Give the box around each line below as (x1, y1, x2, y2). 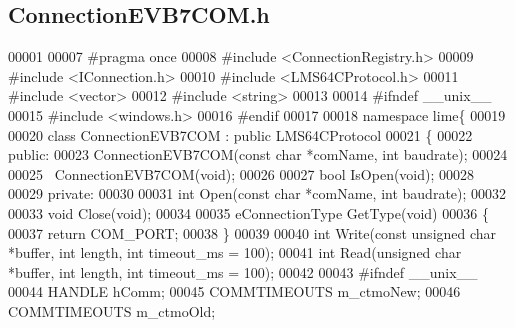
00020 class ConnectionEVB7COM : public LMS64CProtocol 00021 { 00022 (8, 124, 473, 145)
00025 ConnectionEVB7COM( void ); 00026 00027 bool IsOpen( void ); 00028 (8, 163, 475, 184)
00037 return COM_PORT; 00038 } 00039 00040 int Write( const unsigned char (8, 222, 497, 243)
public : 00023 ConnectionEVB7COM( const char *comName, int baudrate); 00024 (8, 144, 508, 165)
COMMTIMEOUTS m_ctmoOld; (8, 300, 216, 321)
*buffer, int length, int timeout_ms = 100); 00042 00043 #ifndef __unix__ (8, 261, 478, 282)
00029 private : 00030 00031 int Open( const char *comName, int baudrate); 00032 (8, 183, 507, 204)
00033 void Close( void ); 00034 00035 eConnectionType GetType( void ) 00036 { (8, 202, 489, 223)
